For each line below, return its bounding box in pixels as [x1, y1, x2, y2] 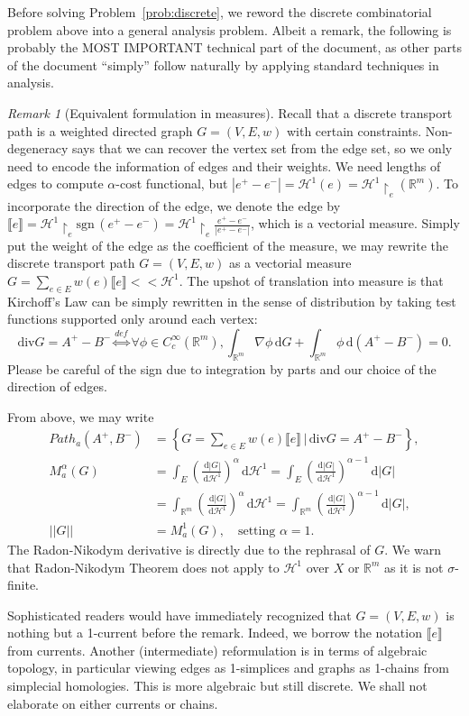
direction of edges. [7, 377, 107, 396]
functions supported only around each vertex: [7, 309, 258, 328]
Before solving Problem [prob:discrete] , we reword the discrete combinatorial [7, 3, 432, 21]
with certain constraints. [286, 121, 422, 140]
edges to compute [7, 174, 104, 193]
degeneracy [7, 139, 69, 158]
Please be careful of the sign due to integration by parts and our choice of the [7, 359, 437, 378]
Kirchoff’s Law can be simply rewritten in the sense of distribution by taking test [7, 291, 456, 310]
